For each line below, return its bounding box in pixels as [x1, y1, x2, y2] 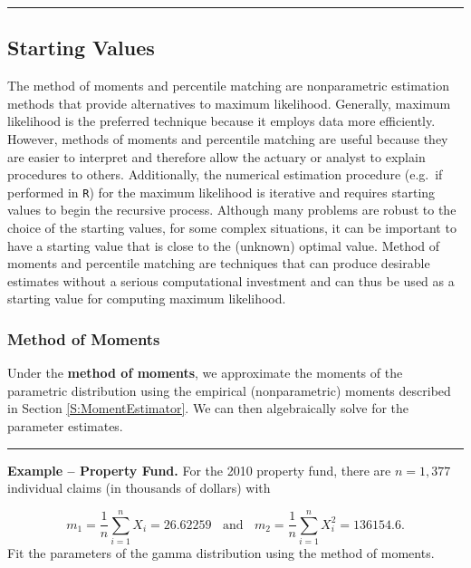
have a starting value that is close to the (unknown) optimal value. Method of [7, 236, 440, 255]
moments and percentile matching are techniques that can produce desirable [7, 254, 430, 273]
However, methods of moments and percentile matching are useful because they [7, 129, 448, 148]
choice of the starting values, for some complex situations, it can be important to [7, 218, 457, 237]
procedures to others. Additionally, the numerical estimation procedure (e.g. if [7, 165, 443, 184]
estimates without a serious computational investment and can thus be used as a [7, 271, 455, 290]
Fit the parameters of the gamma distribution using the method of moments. [7, 543, 435, 562]
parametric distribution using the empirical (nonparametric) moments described [7, 380, 451, 400]
